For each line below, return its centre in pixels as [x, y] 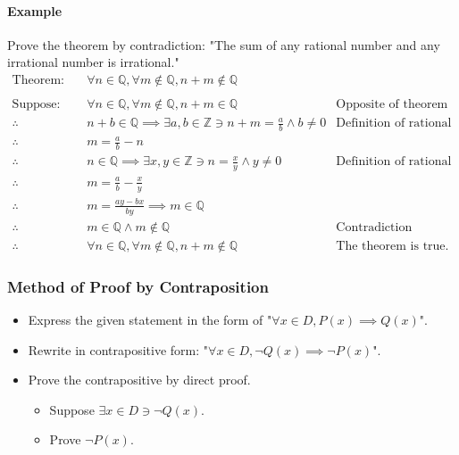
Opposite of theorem [392, 105]
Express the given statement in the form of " [150, 319]
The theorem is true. [392, 246]
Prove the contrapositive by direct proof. [139, 380]
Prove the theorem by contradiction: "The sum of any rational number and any [224, 44]
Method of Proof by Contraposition [138, 286]
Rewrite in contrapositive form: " [118, 349]
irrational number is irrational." [93, 62]
